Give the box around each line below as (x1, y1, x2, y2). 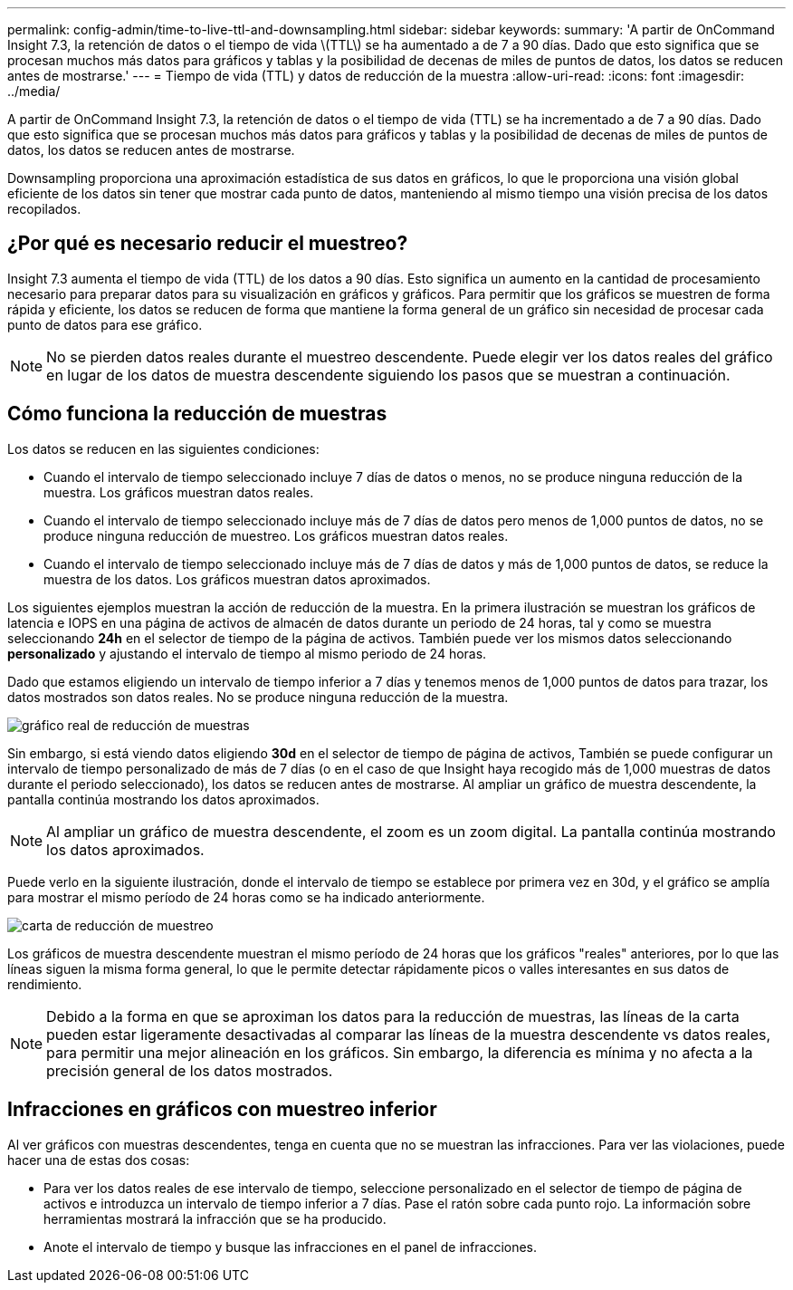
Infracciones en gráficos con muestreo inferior (7, 1098, 437, 1122)
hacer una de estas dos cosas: (7, 1151, 190, 1168)
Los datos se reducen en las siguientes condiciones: (7, 440, 320, 457)
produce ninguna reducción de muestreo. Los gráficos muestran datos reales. (43, 527, 509, 544)
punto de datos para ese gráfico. (7, 316, 203, 332)
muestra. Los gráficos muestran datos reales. (43, 484, 314, 500)
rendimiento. (7, 976, 82, 992)
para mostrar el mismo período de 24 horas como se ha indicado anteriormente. (7, 889, 485, 905)
